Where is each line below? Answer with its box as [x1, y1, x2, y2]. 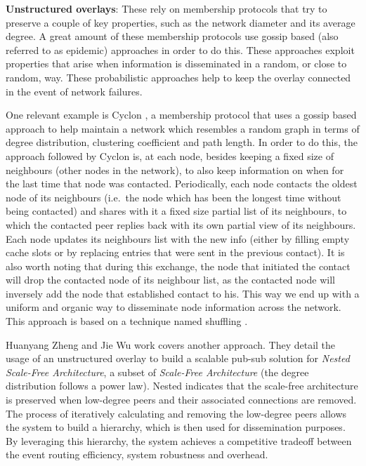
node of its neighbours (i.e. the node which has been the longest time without [6, 189, 341, 204]
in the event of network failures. [6, 84, 143, 98]
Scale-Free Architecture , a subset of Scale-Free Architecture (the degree [6, 364, 309, 379]
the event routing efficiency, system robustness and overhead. [6, 447, 268, 462]
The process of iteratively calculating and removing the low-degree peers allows [6, 406, 347, 420]
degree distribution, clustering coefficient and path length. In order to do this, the [6, 135, 358, 149]
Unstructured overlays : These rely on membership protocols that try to [6, 1, 327, 15]
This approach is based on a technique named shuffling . [6, 314, 248, 328]
